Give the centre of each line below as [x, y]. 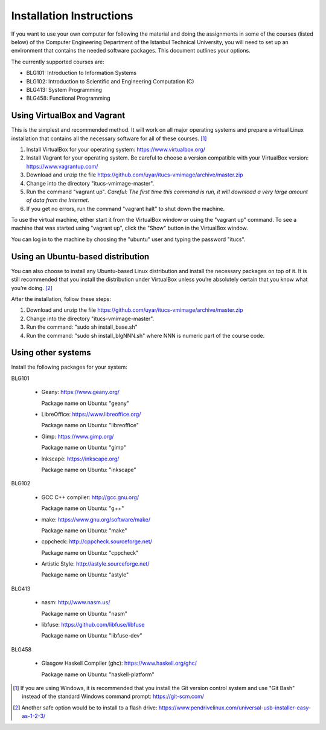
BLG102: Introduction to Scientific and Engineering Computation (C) [110, 81]
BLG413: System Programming [64, 89]
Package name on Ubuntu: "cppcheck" [90, 552]
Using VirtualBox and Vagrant [68, 116]
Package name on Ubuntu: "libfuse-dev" [92, 636]
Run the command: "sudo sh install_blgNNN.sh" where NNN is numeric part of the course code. [145, 335]
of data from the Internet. [58, 200]
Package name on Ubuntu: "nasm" [85, 613]
